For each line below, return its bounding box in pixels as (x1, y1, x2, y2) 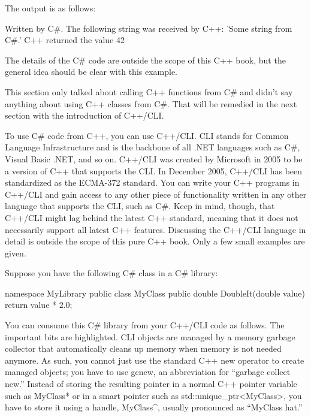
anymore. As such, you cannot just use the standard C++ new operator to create (5, 353, 304, 366)
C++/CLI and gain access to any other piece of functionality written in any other (5, 188, 307, 200)
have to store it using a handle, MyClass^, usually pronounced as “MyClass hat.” (5, 401, 303, 413)
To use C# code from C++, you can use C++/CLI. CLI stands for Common (5, 129, 289, 141)
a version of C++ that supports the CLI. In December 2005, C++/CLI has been (5, 164, 303, 177)
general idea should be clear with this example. (5, 65, 178, 78)
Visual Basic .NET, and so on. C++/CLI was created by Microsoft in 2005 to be (5, 152, 303, 165)
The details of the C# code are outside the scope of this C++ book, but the (5, 53, 286, 66)
